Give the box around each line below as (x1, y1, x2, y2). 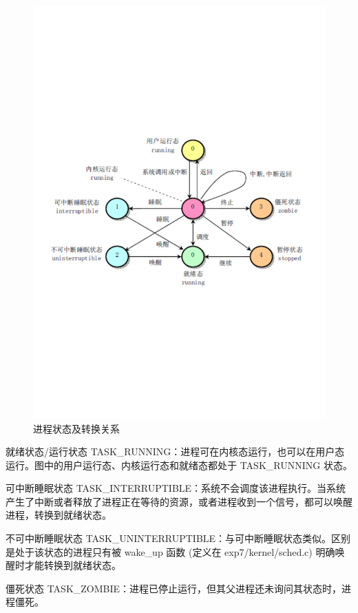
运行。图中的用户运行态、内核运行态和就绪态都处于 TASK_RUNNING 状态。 (6, 457, 352, 472)
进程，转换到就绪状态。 (6, 508, 112, 522)
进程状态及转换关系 (33, 421, 120, 435)
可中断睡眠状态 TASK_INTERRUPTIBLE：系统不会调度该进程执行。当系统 (6, 481, 346, 495)
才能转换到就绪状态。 (24, 558, 121, 572)
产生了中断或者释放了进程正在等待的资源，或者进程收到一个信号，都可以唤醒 (6, 494, 352, 508)
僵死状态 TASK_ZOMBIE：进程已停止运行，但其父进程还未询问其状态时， (6, 581, 342, 595)
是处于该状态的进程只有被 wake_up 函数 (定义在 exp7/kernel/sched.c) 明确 (6, 544, 335, 559)
